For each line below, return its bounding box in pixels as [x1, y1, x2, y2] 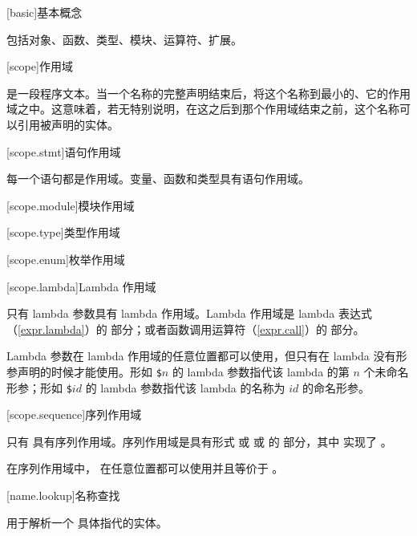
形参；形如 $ [6, 379, 72, 396]
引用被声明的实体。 [17, 116, 119, 132]
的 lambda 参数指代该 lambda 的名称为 [85, 379, 285, 396]
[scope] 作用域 [6, 58, 73, 75]
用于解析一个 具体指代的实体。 [6, 514, 168, 530]
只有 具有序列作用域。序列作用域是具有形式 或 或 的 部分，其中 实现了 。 [6, 432, 392, 449]
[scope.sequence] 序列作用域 [6, 406, 142, 423]
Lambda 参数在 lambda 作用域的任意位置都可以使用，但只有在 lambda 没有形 [6, 347, 407, 364]
